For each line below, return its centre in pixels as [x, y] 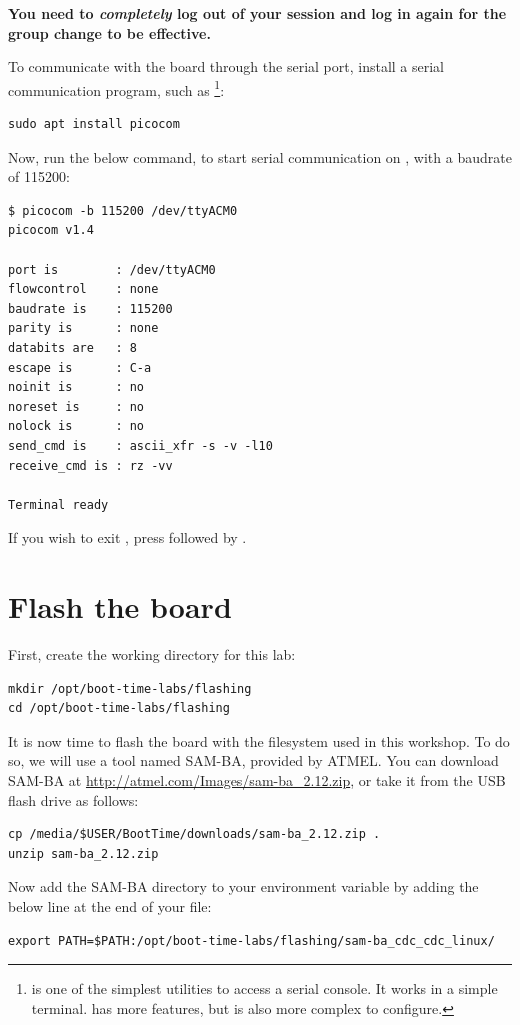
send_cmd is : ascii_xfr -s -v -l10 [140, 445]
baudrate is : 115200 [90, 308]
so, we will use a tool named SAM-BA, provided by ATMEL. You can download [253, 760]
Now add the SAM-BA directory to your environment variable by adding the [243, 886]
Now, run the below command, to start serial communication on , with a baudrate [260, 156]
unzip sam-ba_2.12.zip [83, 853]
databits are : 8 [72, 347]
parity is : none [83, 328]
